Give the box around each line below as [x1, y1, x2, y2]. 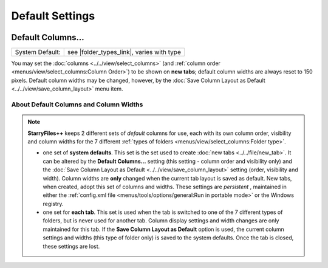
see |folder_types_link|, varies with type [67, 48, 182, 57]
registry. [43, 200, 64, 207]
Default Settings [11, 9, 95, 22]
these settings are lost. [43, 242, 100, 250]
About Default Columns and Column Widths [11, 100, 143, 109]
